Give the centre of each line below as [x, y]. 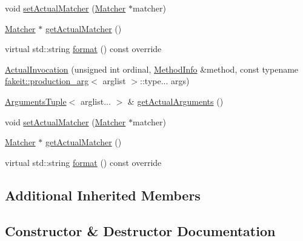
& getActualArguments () [175, 101]
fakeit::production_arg [47, 81]
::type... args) [165, 81]
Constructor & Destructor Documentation [140, 230]
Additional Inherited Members [103, 195]
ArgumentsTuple [36, 101]
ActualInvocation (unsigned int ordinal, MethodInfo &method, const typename [152, 69]
